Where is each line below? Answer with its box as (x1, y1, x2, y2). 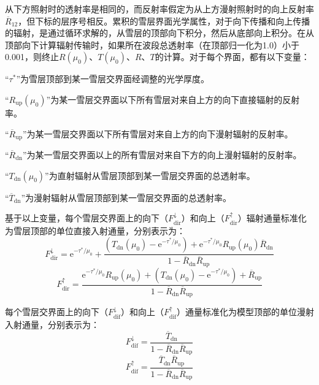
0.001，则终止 (5, 50, 59, 63)
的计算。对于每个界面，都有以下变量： (155, 50, 310, 63)
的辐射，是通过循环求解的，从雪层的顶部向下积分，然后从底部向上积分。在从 (5, 26, 314, 39)
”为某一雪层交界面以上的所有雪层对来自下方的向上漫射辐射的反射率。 (22, 148, 302, 161)
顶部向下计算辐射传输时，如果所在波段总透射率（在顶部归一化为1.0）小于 (5, 38, 299, 51)
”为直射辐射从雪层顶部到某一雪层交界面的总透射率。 (45, 169, 255, 181)
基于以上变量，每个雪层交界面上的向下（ (5, 212, 168, 224)
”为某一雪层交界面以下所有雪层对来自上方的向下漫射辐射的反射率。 (22, 127, 293, 140)
